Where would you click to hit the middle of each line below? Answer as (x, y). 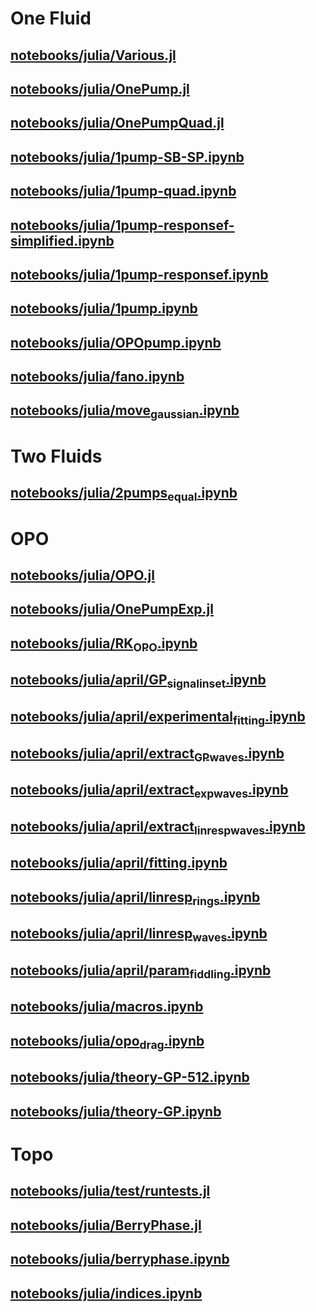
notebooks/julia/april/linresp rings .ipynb (135, 898)
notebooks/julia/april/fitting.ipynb (119, 863)
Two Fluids (56, 456)
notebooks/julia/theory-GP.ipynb (116, 1111)
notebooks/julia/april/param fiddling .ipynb (141, 971)
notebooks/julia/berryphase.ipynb (120, 1259)
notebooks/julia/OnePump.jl (100, 88)
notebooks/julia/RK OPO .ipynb (104, 644)
